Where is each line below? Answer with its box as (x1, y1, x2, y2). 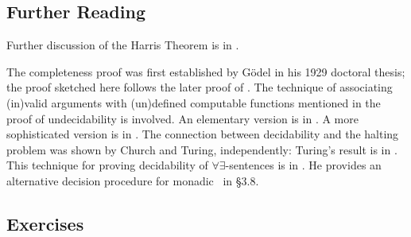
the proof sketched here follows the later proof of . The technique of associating (6, 79, 393, 95)
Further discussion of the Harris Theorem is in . (6, 37, 239, 53)
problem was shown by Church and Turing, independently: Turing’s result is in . (6, 141, 397, 157)
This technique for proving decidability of (6, 157, 208, 173)
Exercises (6, 211, 84, 235)
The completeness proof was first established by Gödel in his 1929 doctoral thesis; (6, 63, 405, 80)
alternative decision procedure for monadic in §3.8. (6, 172, 259, 188)
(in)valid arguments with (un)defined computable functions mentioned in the (6, 94, 381, 111)
